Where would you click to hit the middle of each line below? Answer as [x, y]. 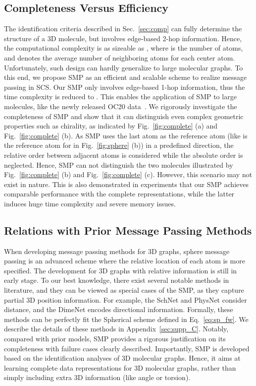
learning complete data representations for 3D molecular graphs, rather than [120, 367]
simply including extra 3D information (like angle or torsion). [97, 377]
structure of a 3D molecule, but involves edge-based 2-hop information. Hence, [123, 38]
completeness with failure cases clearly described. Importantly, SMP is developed [127, 348]
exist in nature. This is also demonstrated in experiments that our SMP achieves [126, 184]
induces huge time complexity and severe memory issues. [90, 203]
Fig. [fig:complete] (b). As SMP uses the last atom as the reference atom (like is [126, 135]
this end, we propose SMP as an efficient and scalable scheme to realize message [126, 77]
